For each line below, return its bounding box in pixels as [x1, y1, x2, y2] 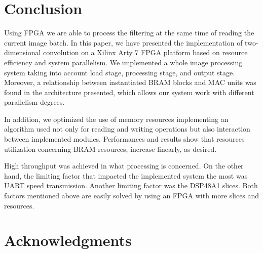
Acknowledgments [4, 230, 132, 250]
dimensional [4, 47, 41, 58]
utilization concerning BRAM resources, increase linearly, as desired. [4, 143, 217, 154]
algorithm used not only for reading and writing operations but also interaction [4, 123, 250, 134]
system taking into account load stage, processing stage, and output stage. [4, 67, 235, 77]
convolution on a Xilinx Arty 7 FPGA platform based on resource [43, 47, 248, 58]
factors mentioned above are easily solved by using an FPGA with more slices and [4, 190, 259, 201]
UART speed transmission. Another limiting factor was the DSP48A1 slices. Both [4, 180, 258, 191]
